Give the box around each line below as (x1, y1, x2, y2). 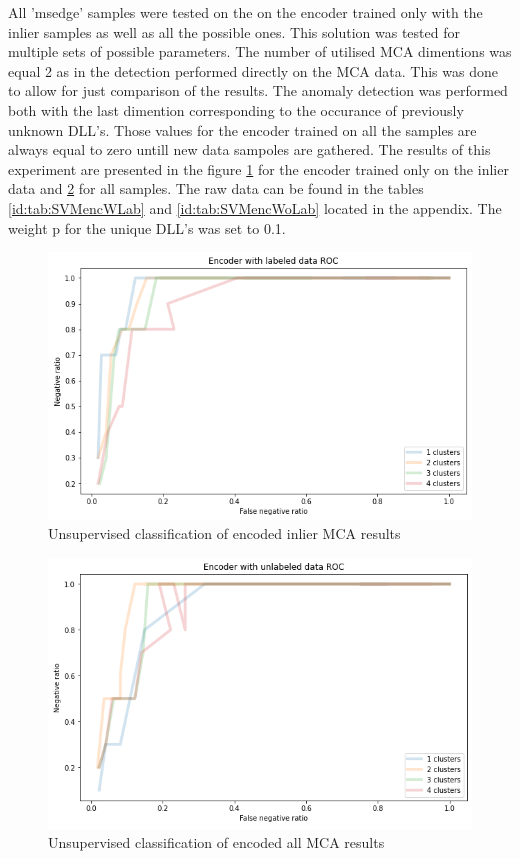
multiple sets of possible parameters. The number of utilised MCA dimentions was (8, 41, 512, 62)
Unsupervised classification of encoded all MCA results (48, 832, 385, 853)
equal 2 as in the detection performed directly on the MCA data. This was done (8, 60, 498, 81)
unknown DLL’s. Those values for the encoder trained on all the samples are (8, 119, 477, 140)
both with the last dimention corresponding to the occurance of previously (8, 99, 464, 120)
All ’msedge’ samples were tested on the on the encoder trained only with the (8, 2, 483, 22)
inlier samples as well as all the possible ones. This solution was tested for (8, 21, 460, 42)
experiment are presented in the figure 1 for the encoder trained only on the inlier (8, 158, 509, 179)
